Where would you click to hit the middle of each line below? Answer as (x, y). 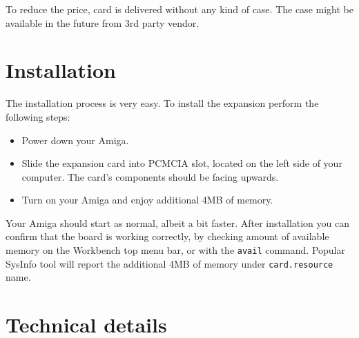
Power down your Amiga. (75, 140)
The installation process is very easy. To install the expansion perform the (162, 103)
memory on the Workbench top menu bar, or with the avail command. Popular (175, 250)
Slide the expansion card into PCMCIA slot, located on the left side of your (182, 163)
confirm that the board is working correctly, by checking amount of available (167, 236)
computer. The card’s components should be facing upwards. (150, 176)
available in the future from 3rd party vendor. (103, 22)
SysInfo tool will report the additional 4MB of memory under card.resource (169, 263)
